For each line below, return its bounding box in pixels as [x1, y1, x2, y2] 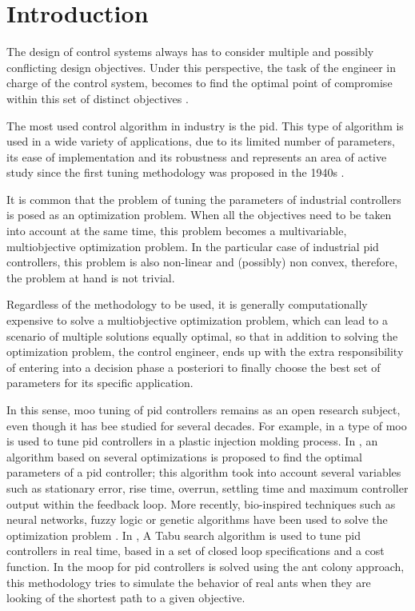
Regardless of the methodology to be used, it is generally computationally [6, 296, 368, 313]
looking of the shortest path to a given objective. [6, 589, 245, 606]
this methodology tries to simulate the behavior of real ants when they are [6, 573, 371, 590]
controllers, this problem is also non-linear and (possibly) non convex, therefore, [6, 254, 398, 270]
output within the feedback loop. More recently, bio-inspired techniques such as [6, 495, 396, 512]
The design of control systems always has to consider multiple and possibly [6, 43, 374, 60]
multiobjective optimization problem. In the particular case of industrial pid [6, 238, 379, 254]
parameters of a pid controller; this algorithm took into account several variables [6, 464, 401, 481]
